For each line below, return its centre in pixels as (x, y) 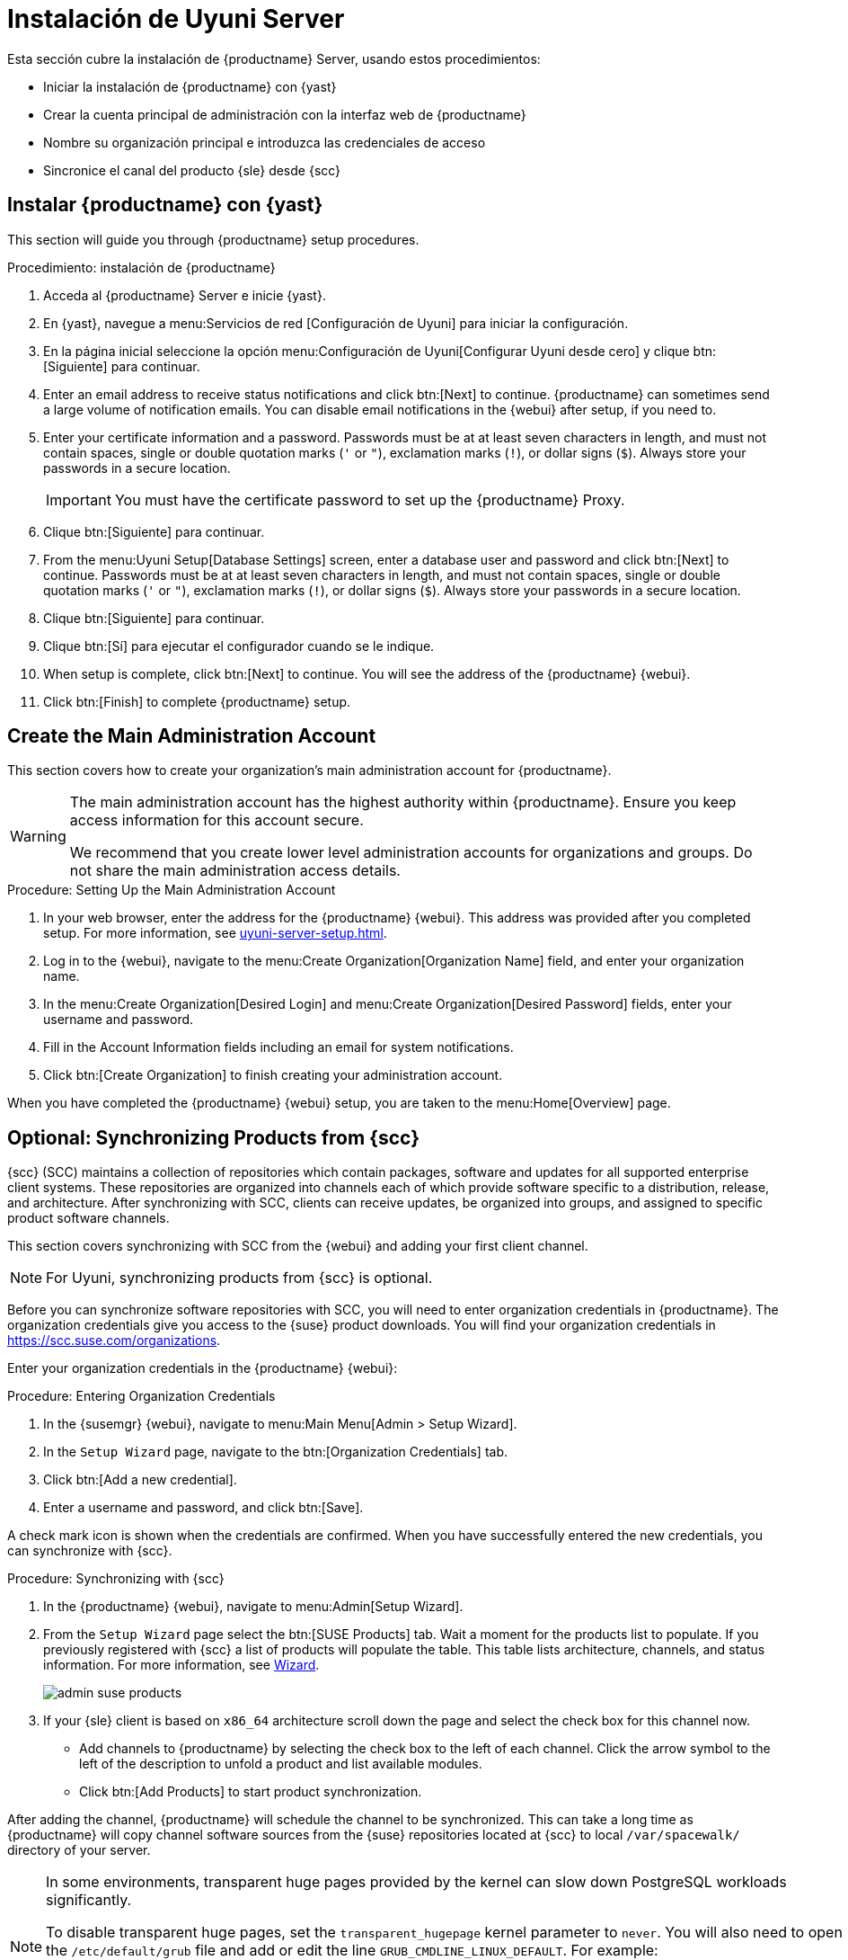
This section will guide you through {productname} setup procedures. (213, 239)
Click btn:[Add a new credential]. (140, 1480)
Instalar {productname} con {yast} (165, 205)
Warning (38, 837)
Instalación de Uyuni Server (176, 19)
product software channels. (88, 1218)
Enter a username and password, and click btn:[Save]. (203, 1508)
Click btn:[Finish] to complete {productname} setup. (197, 701)
